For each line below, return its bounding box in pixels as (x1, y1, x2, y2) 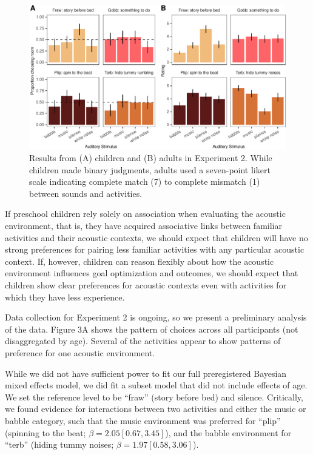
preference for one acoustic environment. (5, 347, 155, 359)
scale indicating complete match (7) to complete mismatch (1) (29, 175, 260, 188)
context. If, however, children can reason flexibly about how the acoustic (5, 254, 274, 267)
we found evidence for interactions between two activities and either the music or (5, 402, 306, 415)
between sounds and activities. (29, 187, 143, 199)
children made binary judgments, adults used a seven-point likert (29, 163, 271, 176)
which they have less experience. (5, 290, 125, 303)
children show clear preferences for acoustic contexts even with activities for (5, 279, 287, 291)
